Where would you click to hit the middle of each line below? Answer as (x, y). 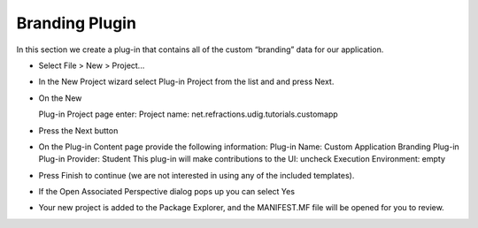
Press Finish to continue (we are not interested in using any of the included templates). (197, 175)
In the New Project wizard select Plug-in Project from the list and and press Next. (186, 82)
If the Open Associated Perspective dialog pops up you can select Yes (167, 192)
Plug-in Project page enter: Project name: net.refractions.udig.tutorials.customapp (188, 114)
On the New (60, 98)
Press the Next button (78, 130)
